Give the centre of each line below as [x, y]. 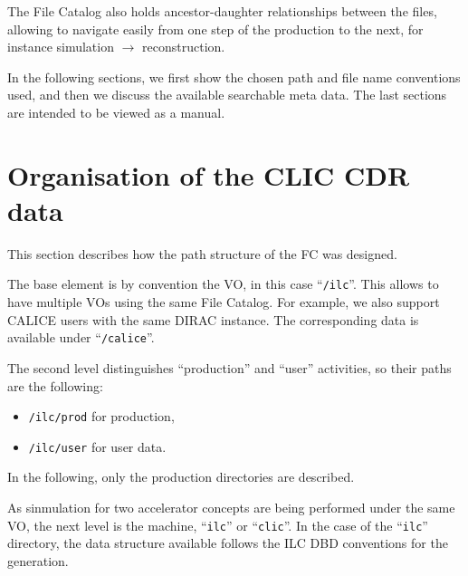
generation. [38, 560]
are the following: [55, 385]
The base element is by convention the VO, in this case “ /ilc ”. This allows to [223, 284]
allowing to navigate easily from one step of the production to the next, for [215, 29]
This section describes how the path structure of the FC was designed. [202, 253]
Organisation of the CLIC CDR [209, 174]
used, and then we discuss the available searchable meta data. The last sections [227, 95]
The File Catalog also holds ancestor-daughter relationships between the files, [222, 11]
